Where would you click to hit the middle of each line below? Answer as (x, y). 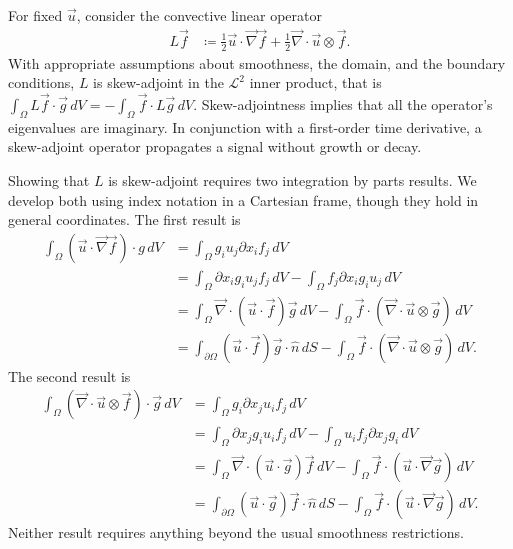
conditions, (41, 82)
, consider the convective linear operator (199, 15)
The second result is (69, 375)
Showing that (49, 180)
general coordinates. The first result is (124, 219)
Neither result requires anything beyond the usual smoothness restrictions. (236, 532)
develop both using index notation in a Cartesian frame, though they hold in (243, 199)
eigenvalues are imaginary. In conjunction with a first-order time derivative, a (245, 126)
